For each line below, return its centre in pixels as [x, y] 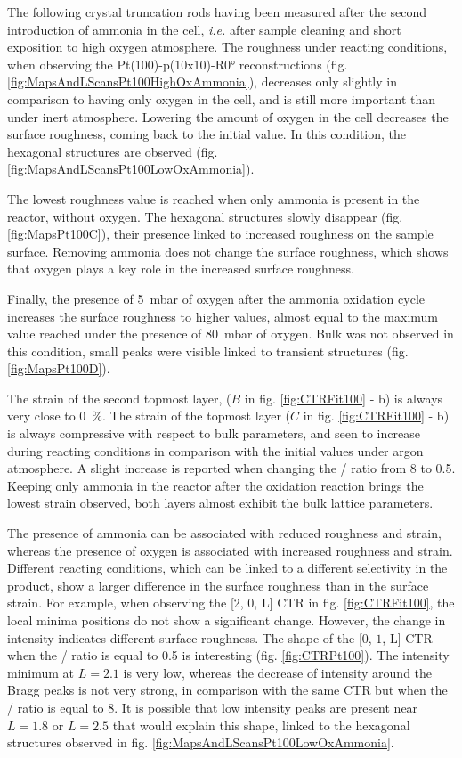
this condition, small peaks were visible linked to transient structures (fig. [208, 350]
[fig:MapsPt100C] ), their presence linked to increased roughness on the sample [220, 234]
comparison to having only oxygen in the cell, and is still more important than [222, 98]
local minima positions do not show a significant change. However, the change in [227, 620]
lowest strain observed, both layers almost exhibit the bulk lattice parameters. [220, 503]
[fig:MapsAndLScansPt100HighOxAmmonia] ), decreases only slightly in [202, 82]
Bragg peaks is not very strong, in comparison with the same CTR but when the [227, 690]
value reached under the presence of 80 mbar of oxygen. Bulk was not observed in [231, 334]
